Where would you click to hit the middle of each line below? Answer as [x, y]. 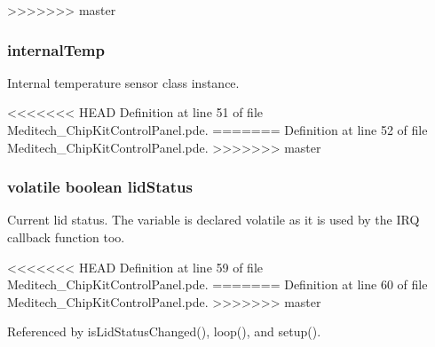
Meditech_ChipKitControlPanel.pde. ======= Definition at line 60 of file [217, 284]
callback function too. [66, 237]
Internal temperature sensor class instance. [123, 82]
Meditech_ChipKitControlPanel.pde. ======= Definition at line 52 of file [217, 130]
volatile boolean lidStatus [100, 187]
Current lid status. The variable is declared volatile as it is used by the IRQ [214, 220]
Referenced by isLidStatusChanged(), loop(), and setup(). [164, 331]
